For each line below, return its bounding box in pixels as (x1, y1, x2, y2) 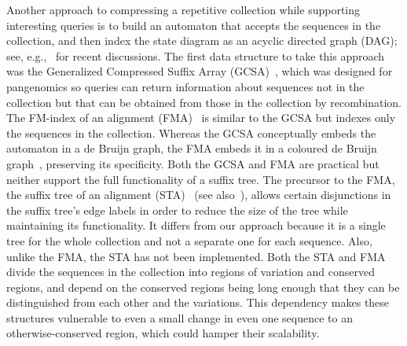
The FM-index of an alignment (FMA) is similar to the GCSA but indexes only (6, 109, 396, 126)
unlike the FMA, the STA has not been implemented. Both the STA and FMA (6, 248, 386, 264)
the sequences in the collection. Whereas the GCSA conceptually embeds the (6, 124, 376, 141)
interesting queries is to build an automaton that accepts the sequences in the (6, 17, 381, 33)
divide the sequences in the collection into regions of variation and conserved (6, 263, 376, 280)
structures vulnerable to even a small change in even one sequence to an (6, 309, 353, 326)
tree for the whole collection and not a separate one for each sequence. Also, (6, 232, 372, 248)
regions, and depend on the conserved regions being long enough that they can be (6, 278, 400, 295)
